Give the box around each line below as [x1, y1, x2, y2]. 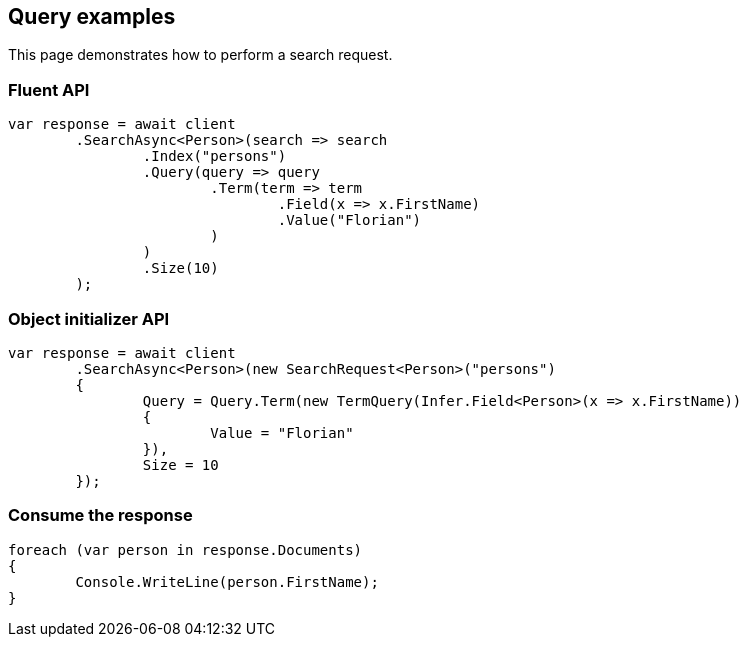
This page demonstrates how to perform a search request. [8, 46, 393, 64]
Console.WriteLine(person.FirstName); [75, 573, 379, 590]
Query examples [8, 4, 176, 29]
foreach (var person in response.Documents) [8, 541, 363, 558]
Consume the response [8, 505, 193, 526]
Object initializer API [8, 308, 170, 329]
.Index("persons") [142, 148, 287, 165]
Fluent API [8, 79, 90, 100]
